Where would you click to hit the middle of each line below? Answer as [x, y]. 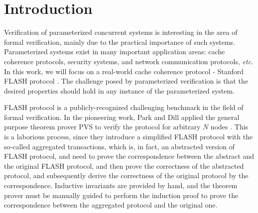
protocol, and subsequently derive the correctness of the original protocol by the [126, 175]
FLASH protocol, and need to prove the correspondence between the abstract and [129, 156]
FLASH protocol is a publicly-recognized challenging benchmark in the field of [124, 107]
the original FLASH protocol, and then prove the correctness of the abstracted [124, 165]
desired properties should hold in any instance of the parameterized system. [120, 90]
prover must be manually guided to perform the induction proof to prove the [121, 195]
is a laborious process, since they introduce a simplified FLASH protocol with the [129, 137]
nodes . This [229, 127]
